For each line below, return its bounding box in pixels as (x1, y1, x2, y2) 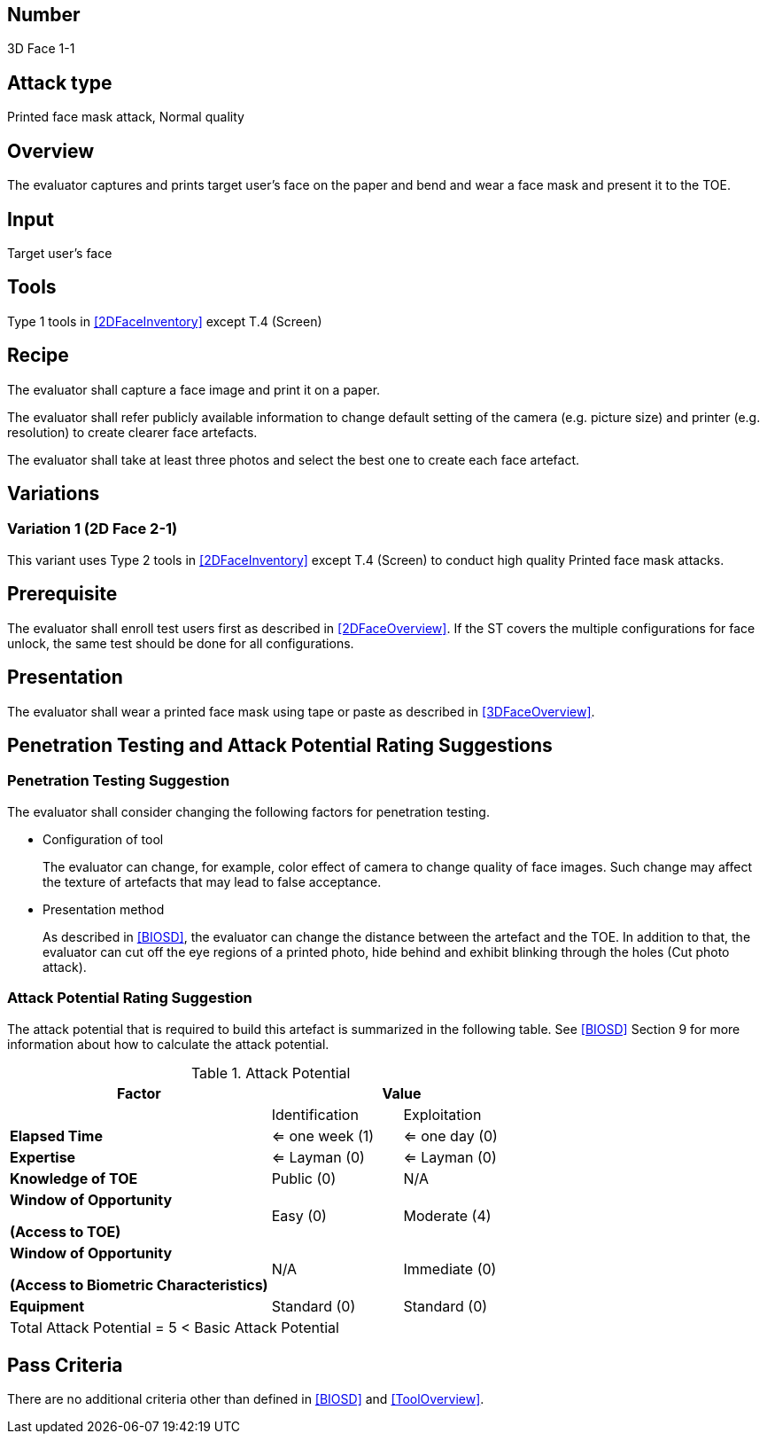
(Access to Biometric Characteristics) (10, 1275, 268, 1294)
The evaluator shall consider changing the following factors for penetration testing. (7, 803, 490, 819)
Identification (271, 1105, 359, 1124)
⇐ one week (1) (271, 1126, 375, 1145)
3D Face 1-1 (7, 41, 75, 57)
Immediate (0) (403, 1259, 497, 1278)
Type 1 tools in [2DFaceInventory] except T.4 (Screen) (7, 313, 322, 329)
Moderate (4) (403, 1206, 492, 1225)
